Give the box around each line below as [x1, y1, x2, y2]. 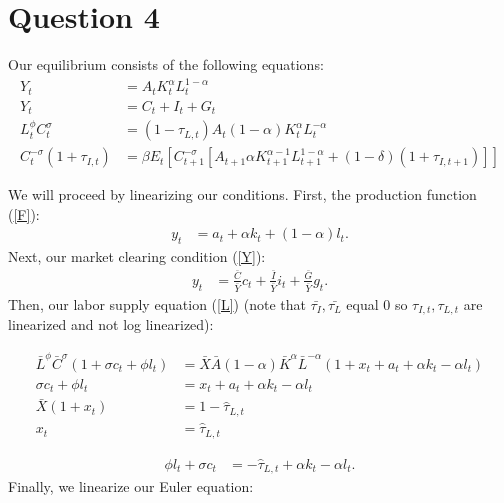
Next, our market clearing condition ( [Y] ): [8, 246, 266, 267]
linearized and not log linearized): [8, 314, 214, 335]
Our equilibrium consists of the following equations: [8, 54, 324, 75]
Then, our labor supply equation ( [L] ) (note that [8, 293, 306, 314]
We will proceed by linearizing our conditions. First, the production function [8, 184, 477, 205]
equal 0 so [346, 293, 408, 314]
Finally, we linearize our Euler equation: [8, 476, 254, 497]
